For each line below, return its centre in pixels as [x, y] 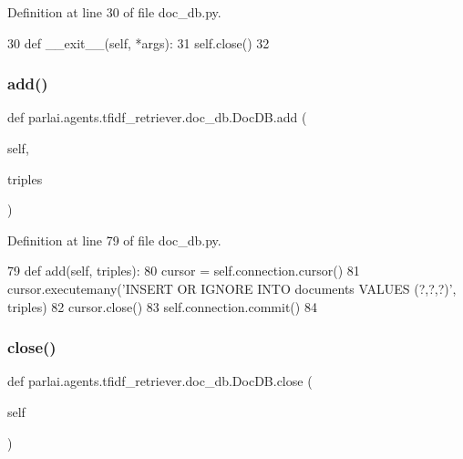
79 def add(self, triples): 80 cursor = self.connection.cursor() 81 [184, 271]
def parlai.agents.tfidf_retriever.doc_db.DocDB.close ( [160, 381]
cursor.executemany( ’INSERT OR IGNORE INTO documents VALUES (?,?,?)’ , [232, 288]
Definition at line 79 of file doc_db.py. [114, 240]
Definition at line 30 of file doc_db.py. [114, 12]
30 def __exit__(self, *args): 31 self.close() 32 [139, 42]
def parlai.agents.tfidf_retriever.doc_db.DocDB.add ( [157, 117]
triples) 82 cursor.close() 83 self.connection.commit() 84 [162, 306]
